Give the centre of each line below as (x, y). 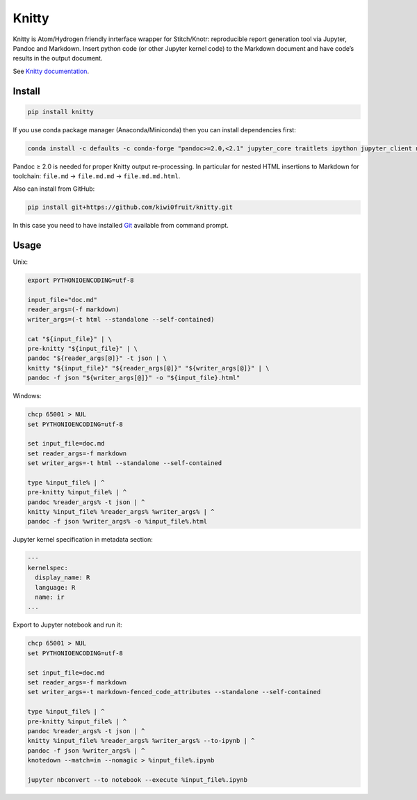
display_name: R (63, 578)
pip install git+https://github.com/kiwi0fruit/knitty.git (130, 207)
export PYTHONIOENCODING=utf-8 (81, 281)
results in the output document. (58, 58)
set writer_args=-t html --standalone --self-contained (125, 463)
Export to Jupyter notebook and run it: (67, 625)
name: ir (50, 597)
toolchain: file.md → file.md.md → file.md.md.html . (97, 176)
